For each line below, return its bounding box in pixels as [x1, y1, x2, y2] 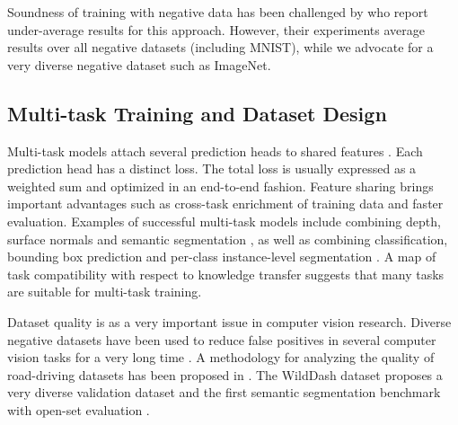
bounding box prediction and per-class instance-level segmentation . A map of [7, 247, 436, 266]
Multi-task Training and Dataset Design [7, 99, 387, 127]
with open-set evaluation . [7, 400, 150, 419]
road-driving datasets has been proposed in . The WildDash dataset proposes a [7, 365, 443, 384]
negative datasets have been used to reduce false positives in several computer [7, 330, 436, 349]
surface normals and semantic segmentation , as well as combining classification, [7, 229, 448, 248]
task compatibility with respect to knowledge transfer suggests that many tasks [7, 264, 445, 283]
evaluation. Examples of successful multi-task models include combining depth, [7, 211, 441, 230]
